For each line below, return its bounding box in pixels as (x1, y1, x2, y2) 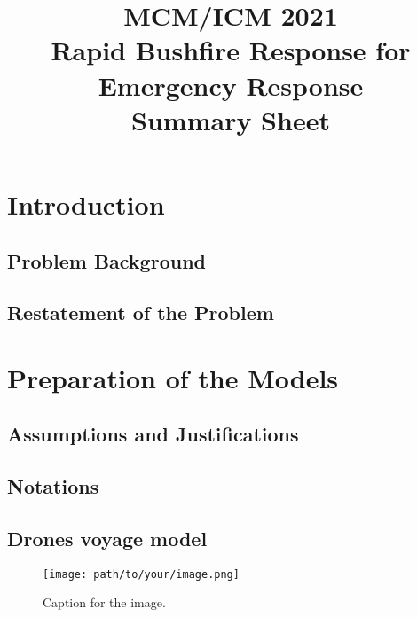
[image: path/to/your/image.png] (43, 567, 240, 581)
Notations (7, 473, 99, 500)
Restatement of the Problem (7, 299, 274, 326)
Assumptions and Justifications (7, 420, 299, 448)
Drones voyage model (7, 525, 208, 552)
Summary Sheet (131, 101, 330, 137)
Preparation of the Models (7, 359, 339, 395)
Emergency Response (98, 66, 364, 103)
